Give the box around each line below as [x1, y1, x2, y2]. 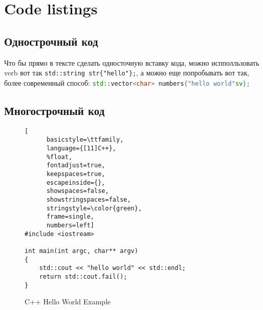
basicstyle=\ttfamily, [46, 136, 124, 144]
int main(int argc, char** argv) [25, 247, 138, 255]
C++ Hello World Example [25, 296, 111, 307]
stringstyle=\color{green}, [46, 204, 142, 212]
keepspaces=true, [46, 170, 105, 178]
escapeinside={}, [46, 179, 105, 186]
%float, [46, 153, 73, 161]
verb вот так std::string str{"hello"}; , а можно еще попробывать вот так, [4, 67, 250, 78]
